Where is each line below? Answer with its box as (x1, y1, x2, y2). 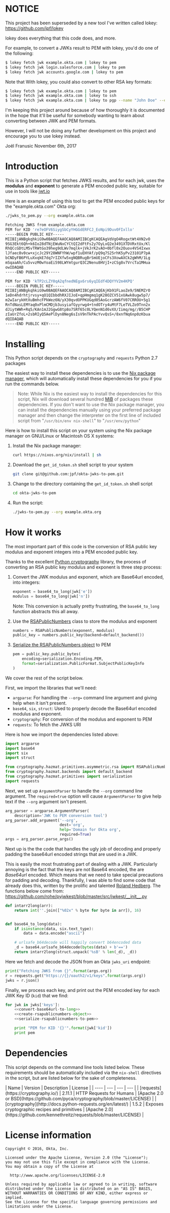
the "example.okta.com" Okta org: (5, 203, 76, 209)
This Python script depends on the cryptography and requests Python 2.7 (5, 355, 158, 361)
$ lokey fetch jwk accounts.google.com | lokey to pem (5, 69, 123, 75)
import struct (5, 755, 35, 761)
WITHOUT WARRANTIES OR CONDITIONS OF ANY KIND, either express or (5, 1190, 148, 1196)
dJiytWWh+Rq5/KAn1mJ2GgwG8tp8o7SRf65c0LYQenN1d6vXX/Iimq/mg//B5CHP (5, 307, 151, 312)
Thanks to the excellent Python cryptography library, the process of (5, 558, 147, 564)
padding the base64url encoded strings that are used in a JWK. (5, 851, 138, 857)
